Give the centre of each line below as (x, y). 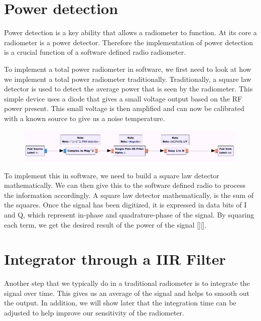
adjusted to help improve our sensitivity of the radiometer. (94, 312)
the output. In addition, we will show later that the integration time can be (120, 303)
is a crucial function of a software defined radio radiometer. (95, 52)
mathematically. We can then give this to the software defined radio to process (125, 185)
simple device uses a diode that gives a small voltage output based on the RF (123, 98)
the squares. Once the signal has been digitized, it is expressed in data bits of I (125, 205)
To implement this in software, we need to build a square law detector (112, 175)
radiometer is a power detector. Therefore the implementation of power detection (129, 42)
